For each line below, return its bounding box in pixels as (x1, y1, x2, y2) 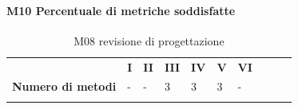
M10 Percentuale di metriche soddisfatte (6, 2, 236, 18)
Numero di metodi (12, 78, 117, 95)
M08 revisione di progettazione (74, 32, 224, 49)
